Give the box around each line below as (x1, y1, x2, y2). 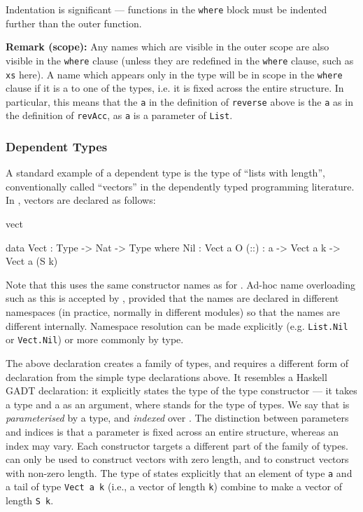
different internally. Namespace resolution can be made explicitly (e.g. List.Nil (6, 318, 348, 333)
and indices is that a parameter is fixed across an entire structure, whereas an (6, 424, 339, 438)
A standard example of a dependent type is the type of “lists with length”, (6, 165, 325, 180)
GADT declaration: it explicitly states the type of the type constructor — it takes (6, 383, 357, 398)
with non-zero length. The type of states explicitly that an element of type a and (6, 465, 353, 480)
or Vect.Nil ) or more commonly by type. (6, 332, 184, 347)
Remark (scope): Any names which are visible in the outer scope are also (6, 39, 329, 54)
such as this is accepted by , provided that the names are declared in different (6, 291, 339, 305)
